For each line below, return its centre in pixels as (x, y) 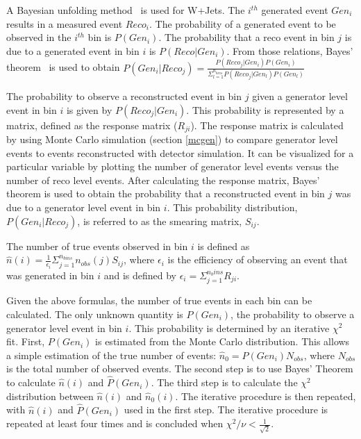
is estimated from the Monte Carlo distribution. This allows (223, 341)
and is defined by (140, 275)
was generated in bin (50, 275)
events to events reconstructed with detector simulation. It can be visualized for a (180, 152)
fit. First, (26, 341)
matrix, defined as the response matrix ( (92, 125)
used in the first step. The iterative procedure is (226, 409)
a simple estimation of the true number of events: (111, 355)
